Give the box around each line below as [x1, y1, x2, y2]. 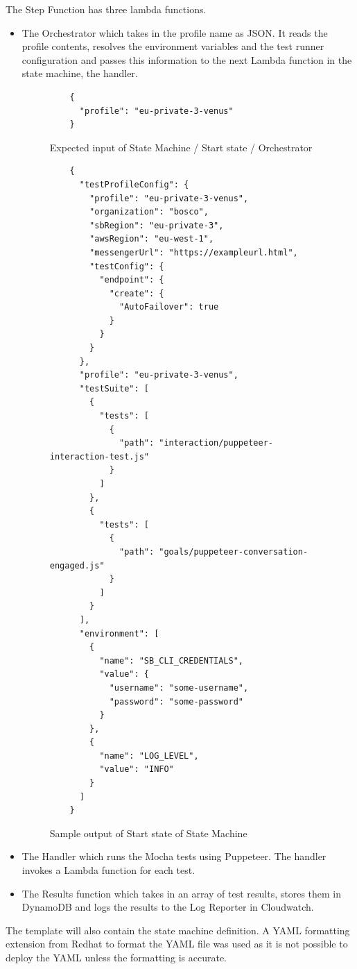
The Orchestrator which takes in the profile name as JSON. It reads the [21, 25, 328, 40]
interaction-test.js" [49, 451, 149, 462]
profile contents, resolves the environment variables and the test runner [21, 39, 324, 53]
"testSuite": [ [79, 383, 149, 394]
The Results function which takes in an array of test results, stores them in [21, 886, 342, 900]
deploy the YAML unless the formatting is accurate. [6, 950, 227, 964]
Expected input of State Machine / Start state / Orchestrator [49, 140, 313, 154]
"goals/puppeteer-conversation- [159, 546, 308, 557]
